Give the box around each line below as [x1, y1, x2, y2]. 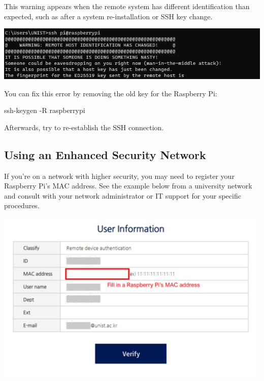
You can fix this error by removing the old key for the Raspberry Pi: [4, 88, 217, 98]
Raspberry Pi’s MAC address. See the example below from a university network [4, 180, 252, 191]
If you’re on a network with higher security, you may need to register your [4, 170, 235, 181]
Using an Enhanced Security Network [4, 146, 206, 162]
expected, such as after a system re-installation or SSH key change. [4, 11, 213, 21]
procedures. [4, 200, 40, 211]
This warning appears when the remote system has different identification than [4, 1, 250, 11]
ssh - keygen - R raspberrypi [4, 105, 85, 116]
